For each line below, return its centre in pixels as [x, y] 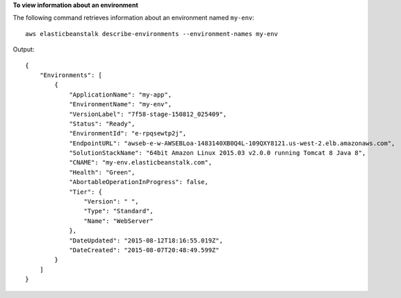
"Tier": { [86, 192]
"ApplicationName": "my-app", [121, 94]
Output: [24, 49]
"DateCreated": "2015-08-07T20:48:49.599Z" [144, 250]
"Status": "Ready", [102, 124]
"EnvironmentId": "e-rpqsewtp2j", [128, 133]
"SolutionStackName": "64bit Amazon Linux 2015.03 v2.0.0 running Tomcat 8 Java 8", [218, 153]
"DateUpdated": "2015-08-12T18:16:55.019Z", [146, 240]
